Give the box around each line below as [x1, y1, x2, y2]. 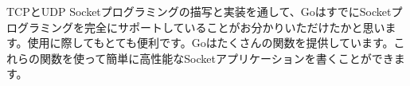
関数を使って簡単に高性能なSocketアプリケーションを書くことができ [39, 49, 394, 66]
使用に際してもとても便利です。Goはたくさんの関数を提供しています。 [27, 34, 394, 51]
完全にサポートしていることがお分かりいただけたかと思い [84, 18, 385, 35]
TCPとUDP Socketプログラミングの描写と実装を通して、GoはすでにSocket [6, 3, 392, 19]
